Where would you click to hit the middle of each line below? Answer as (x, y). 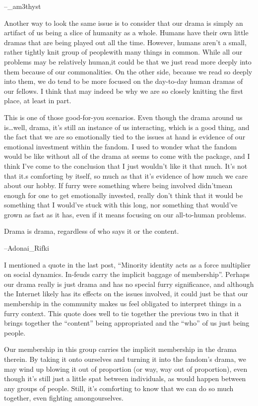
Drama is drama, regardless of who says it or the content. (92, 231)
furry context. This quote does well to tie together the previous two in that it (122, 313)
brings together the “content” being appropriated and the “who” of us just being (127, 323)
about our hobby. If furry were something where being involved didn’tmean (118, 185)
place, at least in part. (38, 101)
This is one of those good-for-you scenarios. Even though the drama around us (123, 117)
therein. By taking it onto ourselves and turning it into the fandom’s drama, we (125, 359)
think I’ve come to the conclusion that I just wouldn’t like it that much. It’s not (126, 166)
